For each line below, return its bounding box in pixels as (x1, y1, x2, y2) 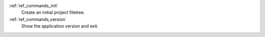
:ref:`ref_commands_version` (9, 16, 67, 22)
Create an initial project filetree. (21, 10, 85, 16)
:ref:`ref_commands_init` (9, 3, 58, 8)
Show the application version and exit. (21, 23, 99, 29)
